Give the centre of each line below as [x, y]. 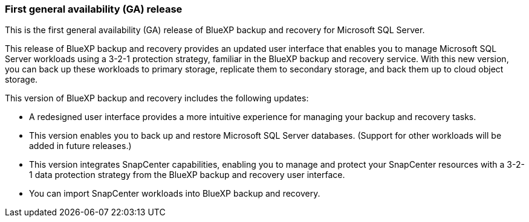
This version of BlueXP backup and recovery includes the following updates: [157, 98]
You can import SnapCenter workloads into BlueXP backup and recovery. [175, 194]
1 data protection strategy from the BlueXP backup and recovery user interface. [187, 175]
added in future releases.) [80, 146]
